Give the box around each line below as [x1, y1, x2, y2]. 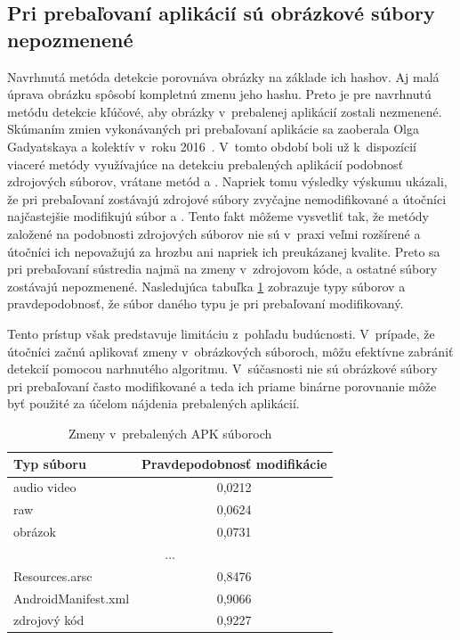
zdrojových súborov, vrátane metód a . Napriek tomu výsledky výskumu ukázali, [7, 172, 448, 191]
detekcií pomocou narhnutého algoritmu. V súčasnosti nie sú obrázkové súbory [7, 359, 438, 378]
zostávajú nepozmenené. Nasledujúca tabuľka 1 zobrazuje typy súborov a [7, 276, 406, 295]
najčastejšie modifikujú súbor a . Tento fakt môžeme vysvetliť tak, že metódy [7, 207, 429, 226]
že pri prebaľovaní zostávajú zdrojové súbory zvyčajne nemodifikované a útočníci [7, 189, 447, 208]
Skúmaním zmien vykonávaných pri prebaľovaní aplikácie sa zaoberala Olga [7, 119, 419, 138]
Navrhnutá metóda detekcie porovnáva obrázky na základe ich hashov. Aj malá [7, 67, 440, 86]
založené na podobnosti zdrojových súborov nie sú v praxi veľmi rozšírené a [7, 224, 421, 242]
